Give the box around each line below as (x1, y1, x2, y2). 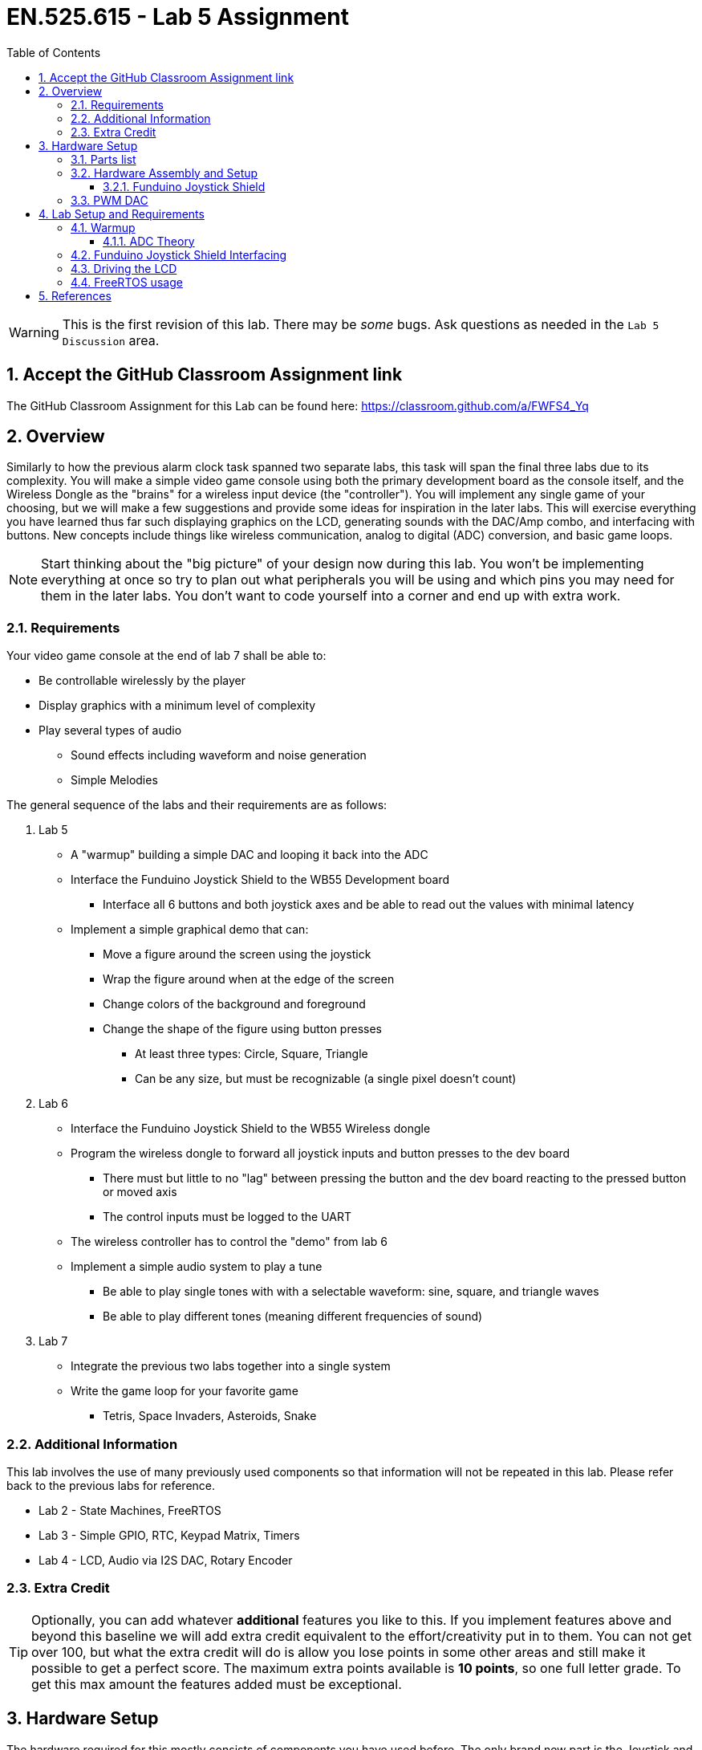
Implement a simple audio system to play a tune (71, 1260, 323, 1274)
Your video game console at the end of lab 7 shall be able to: (6, 649, 327, 663)
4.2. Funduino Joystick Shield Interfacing (71, 247, 287, 262)
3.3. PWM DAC (71, 193, 148, 207)
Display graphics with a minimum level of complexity (39, 698, 316, 713)
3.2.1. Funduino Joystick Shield (103, 179, 266, 193)
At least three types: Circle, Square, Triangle (135, 1047, 368, 1061)
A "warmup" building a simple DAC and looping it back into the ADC (71, 848, 428, 862)
